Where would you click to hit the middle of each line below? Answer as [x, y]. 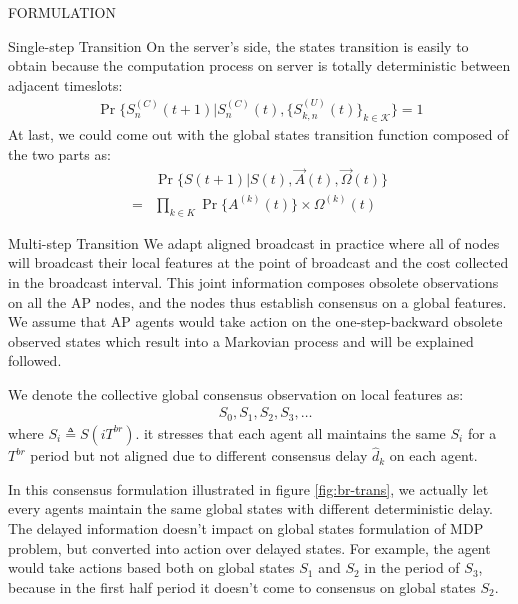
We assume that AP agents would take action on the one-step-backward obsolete [255, 321]
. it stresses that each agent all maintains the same [290, 432]
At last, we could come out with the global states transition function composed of [258, 134]
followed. [35, 360]
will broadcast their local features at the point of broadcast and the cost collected [258, 262]
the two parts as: [59, 153]
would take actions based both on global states [151, 567]
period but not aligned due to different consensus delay [199, 455]
